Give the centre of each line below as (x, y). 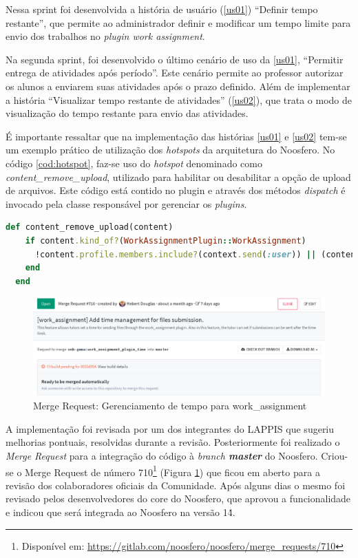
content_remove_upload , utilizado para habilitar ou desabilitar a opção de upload (178, 176)
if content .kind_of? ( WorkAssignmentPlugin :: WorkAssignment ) (166, 240)
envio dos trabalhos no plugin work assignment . (105, 36)
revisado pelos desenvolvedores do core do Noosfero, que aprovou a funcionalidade (178, 498)
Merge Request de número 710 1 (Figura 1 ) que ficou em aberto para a (172, 471)
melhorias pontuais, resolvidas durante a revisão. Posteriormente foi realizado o (173, 442)
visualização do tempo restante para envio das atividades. (127, 113)
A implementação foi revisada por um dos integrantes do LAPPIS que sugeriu (170, 428)
